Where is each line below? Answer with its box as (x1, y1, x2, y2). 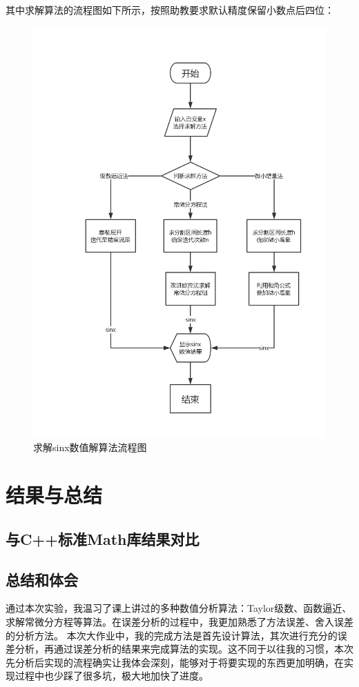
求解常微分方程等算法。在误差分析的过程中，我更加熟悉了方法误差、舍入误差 (6, 614, 353, 628)
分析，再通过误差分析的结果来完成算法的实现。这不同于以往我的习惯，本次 (14, 641, 353, 656)
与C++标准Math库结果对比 (6, 528, 200, 549)
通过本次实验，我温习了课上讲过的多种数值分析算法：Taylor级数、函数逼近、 (6, 601, 352, 615)
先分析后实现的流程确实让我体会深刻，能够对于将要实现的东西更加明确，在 (6, 655, 344, 669)
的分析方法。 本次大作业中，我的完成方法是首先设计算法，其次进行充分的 (6, 628, 338, 642)
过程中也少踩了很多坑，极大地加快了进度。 (14, 668, 208, 683)
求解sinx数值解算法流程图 (33, 440, 147, 455)
